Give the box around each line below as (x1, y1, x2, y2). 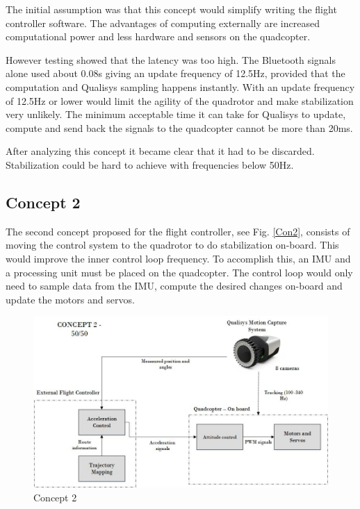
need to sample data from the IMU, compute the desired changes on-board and (6, 278, 343, 293)
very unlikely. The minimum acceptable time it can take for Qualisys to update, (6, 107, 346, 122)
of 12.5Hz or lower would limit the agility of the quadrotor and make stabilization (6, 93, 354, 108)
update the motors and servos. (6, 292, 135, 306)
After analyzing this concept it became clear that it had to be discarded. (6, 144, 315, 158)
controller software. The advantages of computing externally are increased (6, 15, 320, 30)
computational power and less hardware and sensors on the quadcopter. (6, 29, 311, 44)
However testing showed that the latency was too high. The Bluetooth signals (6, 52, 336, 67)
